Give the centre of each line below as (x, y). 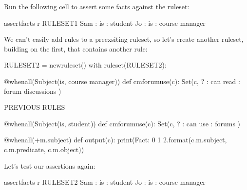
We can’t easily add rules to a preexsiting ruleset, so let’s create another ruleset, (124, 39)
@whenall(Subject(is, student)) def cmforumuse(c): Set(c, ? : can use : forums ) (122, 123)
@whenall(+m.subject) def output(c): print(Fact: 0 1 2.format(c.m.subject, (115, 140)
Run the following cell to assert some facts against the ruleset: (97, 6)
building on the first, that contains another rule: (76, 48)
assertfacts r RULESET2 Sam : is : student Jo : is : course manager (105, 182)
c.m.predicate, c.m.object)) (44, 149)
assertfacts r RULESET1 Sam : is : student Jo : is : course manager (105, 23)
